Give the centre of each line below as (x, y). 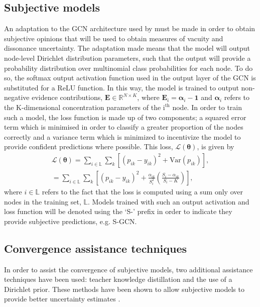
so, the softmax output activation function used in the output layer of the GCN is (130, 78)
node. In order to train (207, 107)
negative (17, 97)
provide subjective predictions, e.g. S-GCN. (71, 221)
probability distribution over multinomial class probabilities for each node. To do (128, 68)
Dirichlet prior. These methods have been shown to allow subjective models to (124, 289)
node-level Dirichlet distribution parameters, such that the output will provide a (127, 58)
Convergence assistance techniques (96, 248)
